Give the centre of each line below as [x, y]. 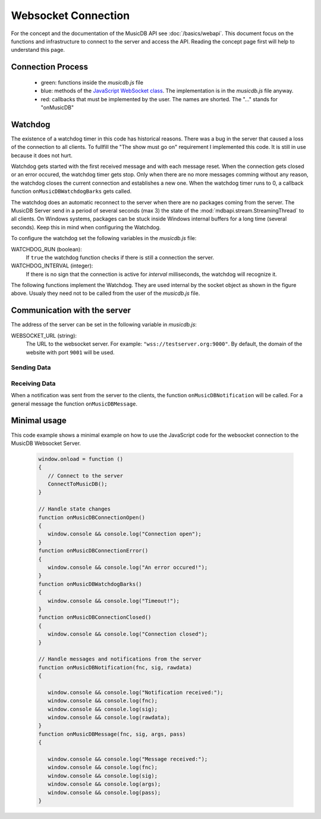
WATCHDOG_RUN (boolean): [47, 249]
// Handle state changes [75, 509]
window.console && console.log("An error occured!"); [128, 567]
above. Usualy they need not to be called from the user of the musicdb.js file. [106, 293]
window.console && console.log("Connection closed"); [128, 634]
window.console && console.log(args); [104, 784]
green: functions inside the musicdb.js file [92, 82]
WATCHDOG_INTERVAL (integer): [52, 266]
